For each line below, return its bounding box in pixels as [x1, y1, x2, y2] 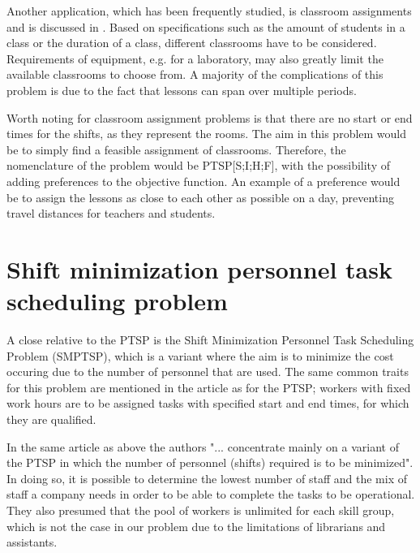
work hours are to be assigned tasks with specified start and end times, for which [6, 395, 409, 412]
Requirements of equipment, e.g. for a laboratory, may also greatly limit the [6, 50, 384, 67]
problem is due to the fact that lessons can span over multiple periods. [6, 81, 357, 98]
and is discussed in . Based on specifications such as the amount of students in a [6, 18, 405, 35]
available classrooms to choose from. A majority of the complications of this [6, 66, 384, 83]
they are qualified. [6, 411, 96, 427]
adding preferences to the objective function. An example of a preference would [6, 172, 401, 189]
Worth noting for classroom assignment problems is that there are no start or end [6, 109, 413, 126]
